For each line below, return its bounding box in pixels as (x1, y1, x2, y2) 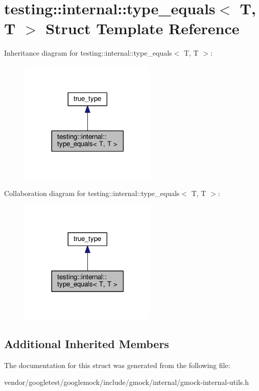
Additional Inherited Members (4, 335, 169, 351)
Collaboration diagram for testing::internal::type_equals (4, 187, 180, 198)
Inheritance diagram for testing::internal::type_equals (4, 47, 172, 58)
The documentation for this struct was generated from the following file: (4, 359, 230, 370)
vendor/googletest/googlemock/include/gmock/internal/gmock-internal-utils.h (4, 377, 249, 387)
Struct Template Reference (45, 18, 240, 39)
